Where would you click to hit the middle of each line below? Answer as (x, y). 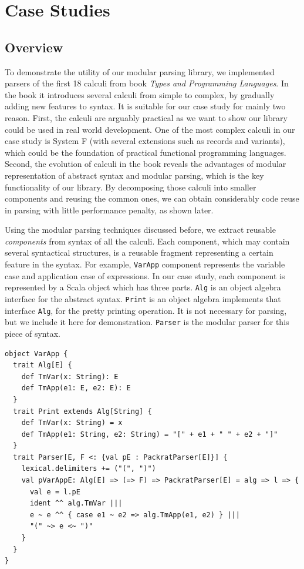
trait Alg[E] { (43, 365)
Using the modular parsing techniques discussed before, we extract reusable (140, 230)
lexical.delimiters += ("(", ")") (89, 469)
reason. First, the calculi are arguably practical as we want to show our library (146, 117)
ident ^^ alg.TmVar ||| (76, 503)
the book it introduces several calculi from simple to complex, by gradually (140, 94)
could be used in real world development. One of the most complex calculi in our (150, 129)
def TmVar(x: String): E (70, 376)
